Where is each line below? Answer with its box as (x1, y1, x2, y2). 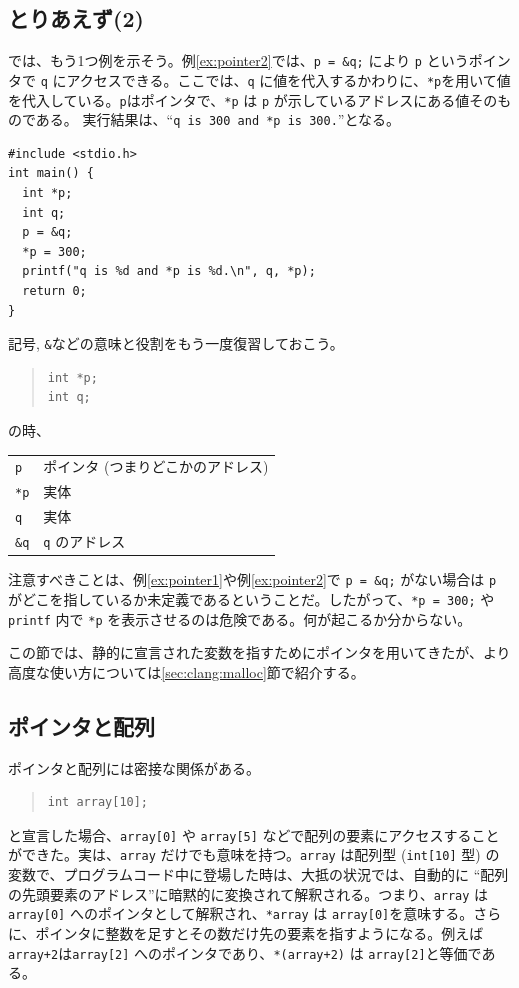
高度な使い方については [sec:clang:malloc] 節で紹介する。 (8, 661, 365, 682)
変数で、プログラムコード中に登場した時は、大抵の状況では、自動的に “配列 (8, 864, 509, 885)
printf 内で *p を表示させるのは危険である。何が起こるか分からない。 (8, 608, 472, 629)
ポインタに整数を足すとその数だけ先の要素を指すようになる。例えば (35, 923, 484, 943)
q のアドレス (43, 531, 126, 552)
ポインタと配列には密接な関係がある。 (8, 757, 260, 778)
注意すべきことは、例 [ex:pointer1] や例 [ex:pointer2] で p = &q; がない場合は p (8, 569, 497, 590)
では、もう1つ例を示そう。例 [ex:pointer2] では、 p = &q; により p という (8, 50, 469, 71)
